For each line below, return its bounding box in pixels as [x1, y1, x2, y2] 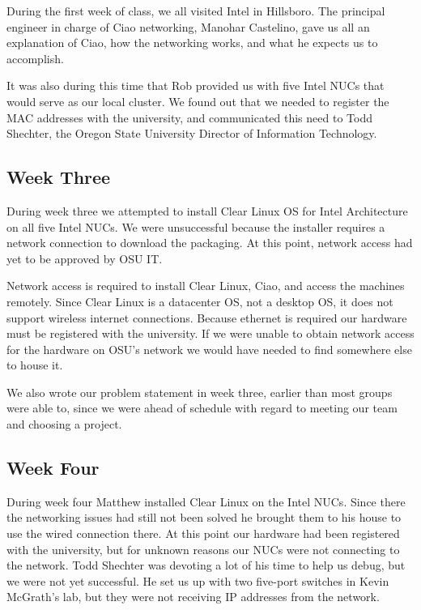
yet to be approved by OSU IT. [6, 250, 163, 267]
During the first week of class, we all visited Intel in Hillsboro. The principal [6, 2, 385, 19]
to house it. [6, 356, 63, 373]
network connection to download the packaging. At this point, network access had [6, 234, 413, 251]
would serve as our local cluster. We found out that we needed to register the [6, 92, 389, 109]
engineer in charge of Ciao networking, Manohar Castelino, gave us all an [6, 18, 370, 35]
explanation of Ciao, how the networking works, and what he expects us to [6, 34, 378, 51]
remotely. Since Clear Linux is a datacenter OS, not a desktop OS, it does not [6, 292, 393, 309]
